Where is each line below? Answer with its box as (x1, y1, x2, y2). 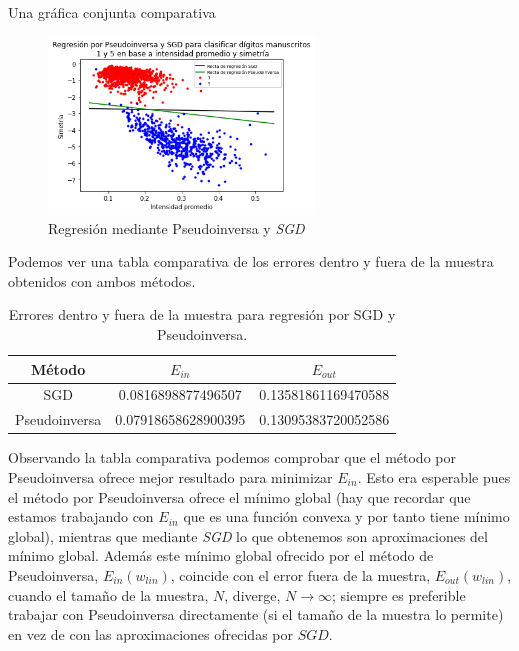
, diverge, (224, 584, 281, 605)
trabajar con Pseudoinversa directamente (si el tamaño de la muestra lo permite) (8, 604, 504, 625)
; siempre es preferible (332, 584, 466, 605)
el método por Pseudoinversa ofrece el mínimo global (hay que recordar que (8, 486, 471, 507)
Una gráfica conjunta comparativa (8, 2, 216, 22)
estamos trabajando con (8, 506, 154, 527)
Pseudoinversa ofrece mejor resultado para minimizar (8, 466, 333, 487)
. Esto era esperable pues (357, 466, 511, 487)
